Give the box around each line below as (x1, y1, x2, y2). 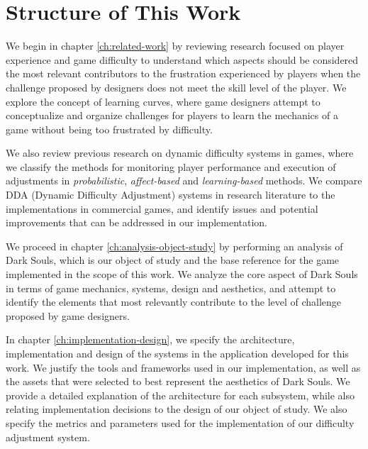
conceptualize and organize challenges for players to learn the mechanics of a (6, 108, 338, 123)
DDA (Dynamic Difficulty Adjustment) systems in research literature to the (6, 187, 335, 202)
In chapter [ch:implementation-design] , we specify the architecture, (6, 332, 295, 347)
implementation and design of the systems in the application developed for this (6, 346, 349, 360)
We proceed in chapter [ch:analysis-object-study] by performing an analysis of (6, 238, 343, 253)
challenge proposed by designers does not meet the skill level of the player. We (6, 79, 347, 94)
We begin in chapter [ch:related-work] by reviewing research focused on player (6, 38, 345, 53)
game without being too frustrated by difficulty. (6, 121, 213, 136)
